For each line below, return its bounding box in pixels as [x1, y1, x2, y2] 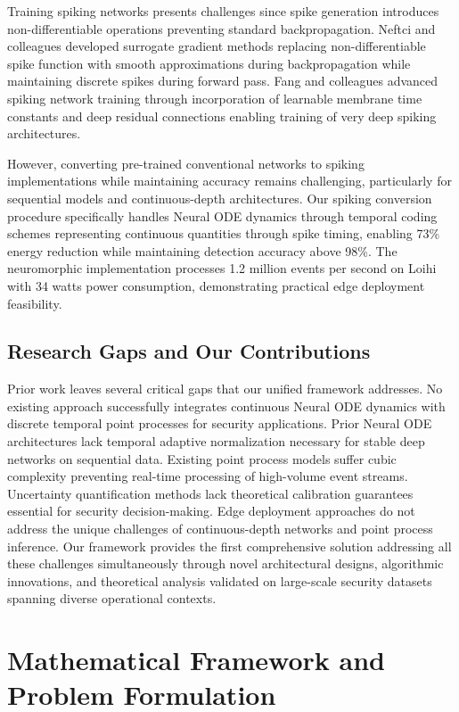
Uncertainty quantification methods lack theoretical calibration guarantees [7, 484, 414, 502]
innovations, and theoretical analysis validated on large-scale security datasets [7, 571, 432, 590]
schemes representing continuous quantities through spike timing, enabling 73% [7, 224, 440, 243]
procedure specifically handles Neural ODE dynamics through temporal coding [7, 206, 438, 225]
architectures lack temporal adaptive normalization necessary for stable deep [7, 432, 425, 451]
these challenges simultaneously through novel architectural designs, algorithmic [7, 554, 444, 573]
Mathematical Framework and [7, 642, 385, 678]
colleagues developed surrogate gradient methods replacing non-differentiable [7, 37, 426, 55]
